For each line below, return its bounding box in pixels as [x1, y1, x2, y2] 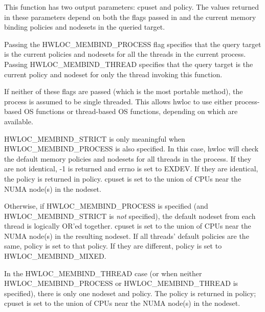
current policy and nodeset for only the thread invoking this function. [4, 69, 223, 79]
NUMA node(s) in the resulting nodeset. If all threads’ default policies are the [4, 230, 249, 241]
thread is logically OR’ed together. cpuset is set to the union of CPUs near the [4, 220, 251, 231]
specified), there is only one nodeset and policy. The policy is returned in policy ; [4, 287, 256, 298]
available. [4, 116, 33, 126]
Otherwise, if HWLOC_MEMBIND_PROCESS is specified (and [4, 200, 208, 211]
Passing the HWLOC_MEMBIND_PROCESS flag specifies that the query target [4, 38, 261, 49]
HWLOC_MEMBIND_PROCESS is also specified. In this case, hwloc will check [4, 143, 259, 154]
